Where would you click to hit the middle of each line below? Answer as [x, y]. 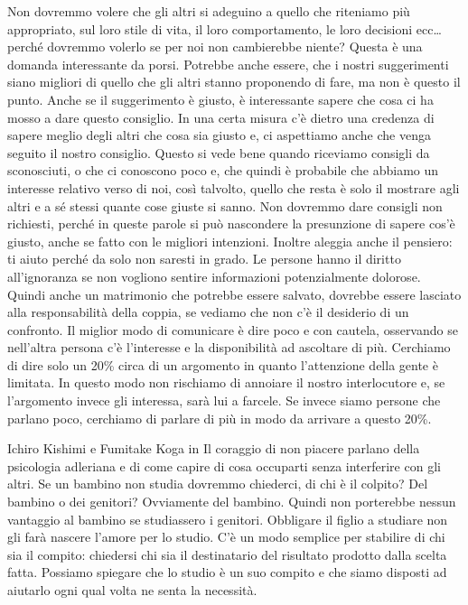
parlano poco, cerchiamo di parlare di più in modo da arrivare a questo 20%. [220, 418]
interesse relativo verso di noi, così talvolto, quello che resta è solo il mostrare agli [234, 187]
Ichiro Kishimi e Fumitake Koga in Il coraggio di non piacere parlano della [214, 448]
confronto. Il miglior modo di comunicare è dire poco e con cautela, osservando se [233, 329]
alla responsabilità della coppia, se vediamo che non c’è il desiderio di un [208, 312]
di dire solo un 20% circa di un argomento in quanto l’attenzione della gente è [223, 364]
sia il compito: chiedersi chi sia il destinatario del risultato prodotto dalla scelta [227, 554]
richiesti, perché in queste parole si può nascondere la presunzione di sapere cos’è [231, 223]
